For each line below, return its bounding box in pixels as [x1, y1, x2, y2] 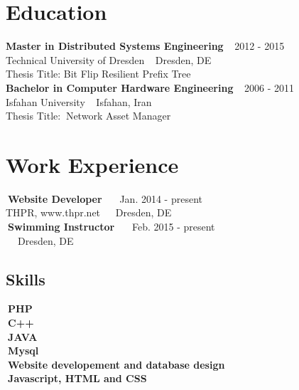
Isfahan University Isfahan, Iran [6, 94, 152, 109]
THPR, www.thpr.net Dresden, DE [6, 205, 172, 220]
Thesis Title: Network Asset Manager [6, 108, 171, 123]
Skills [6, 268, 45, 290]
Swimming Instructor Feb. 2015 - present [8, 219, 215, 233]
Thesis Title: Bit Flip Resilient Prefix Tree [6, 66, 191, 81]
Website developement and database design [8, 357, 225, 371]
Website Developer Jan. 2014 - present [8, 191, 203, 206]
